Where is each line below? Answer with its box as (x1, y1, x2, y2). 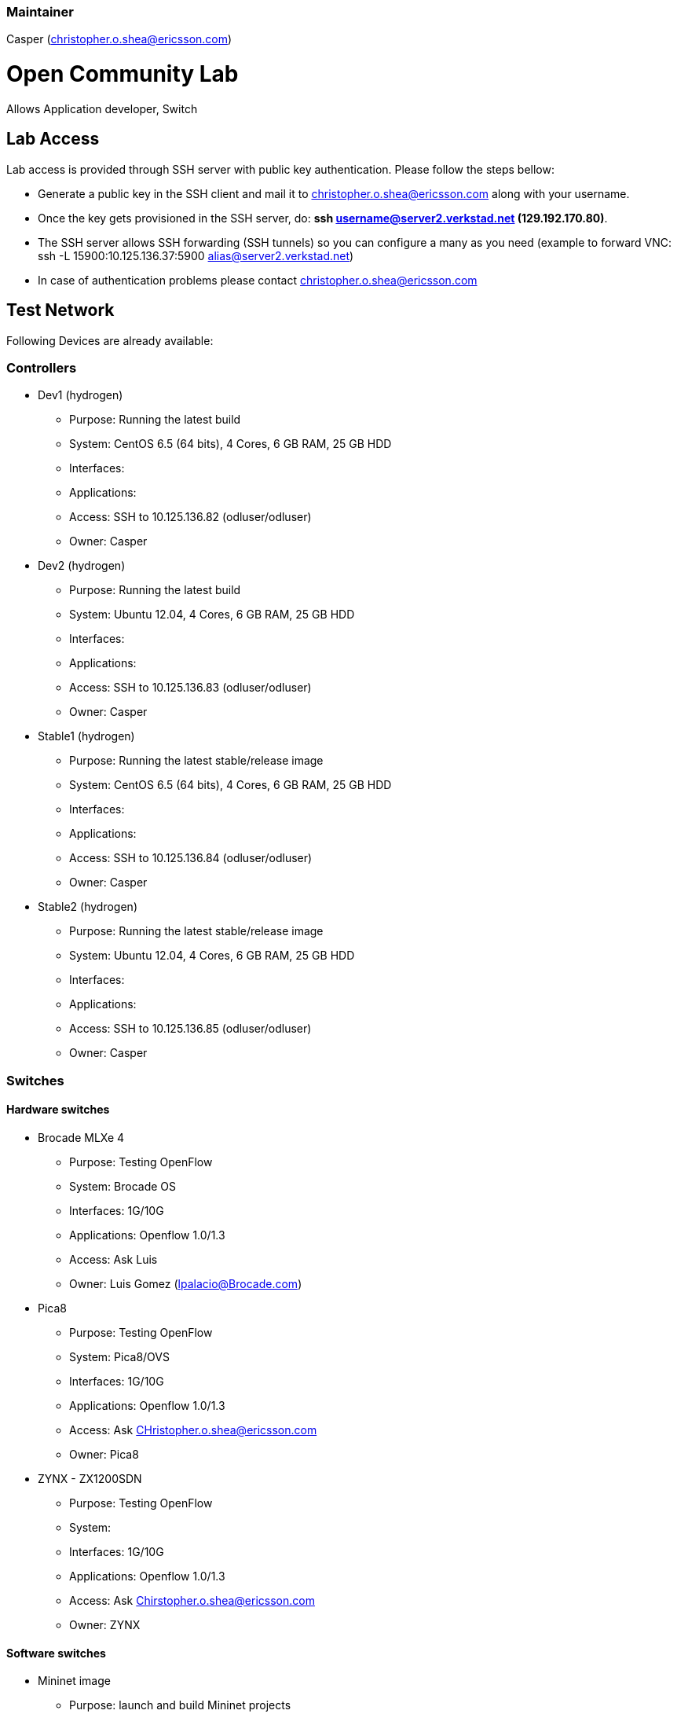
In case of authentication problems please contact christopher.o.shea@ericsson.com (38, 273, 478, 287)
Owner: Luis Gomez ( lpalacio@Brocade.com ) (69, 1276, 302, 1290)
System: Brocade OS (69, 1179, 177, 1193)
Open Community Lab (6, 61, 239, 88)
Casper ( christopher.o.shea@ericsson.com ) (6, 32, 232, 46)
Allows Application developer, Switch (6, 101, 198, 116)
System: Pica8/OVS (69, 1349, 170, 1363)
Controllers (6, 359, 77, 376)
